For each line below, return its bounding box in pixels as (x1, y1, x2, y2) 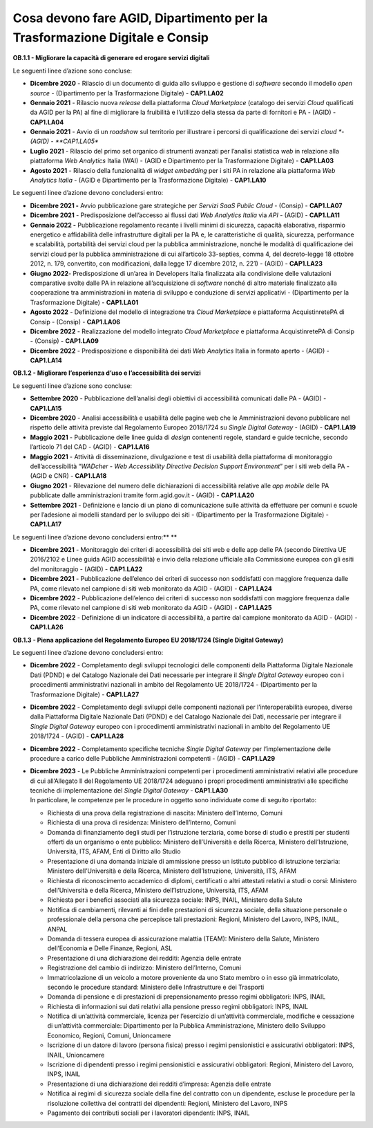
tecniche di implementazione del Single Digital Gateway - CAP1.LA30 (30, 786, 229, 795)
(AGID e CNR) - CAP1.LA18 (30, 472, 107, 480)
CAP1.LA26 (30, 623, 64, 631)
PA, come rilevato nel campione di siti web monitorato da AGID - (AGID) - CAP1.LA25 (30, 604, 272, 612)
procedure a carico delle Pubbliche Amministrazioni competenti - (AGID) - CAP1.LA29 (30, 754, 276, 762)
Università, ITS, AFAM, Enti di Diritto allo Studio (47, 847, 181, 856)
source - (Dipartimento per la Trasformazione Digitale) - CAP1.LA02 (30, 89, 224, 97)
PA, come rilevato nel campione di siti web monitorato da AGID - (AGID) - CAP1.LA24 (30, 584, 272, 593)
